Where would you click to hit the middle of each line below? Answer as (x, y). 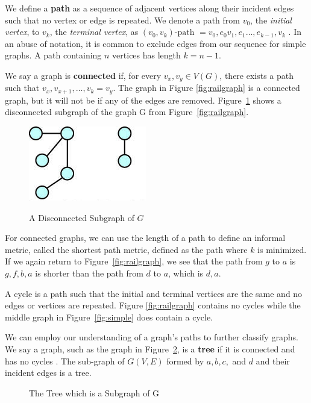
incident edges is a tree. (48, 373)
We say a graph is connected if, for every (83, 75)
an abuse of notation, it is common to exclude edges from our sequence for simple (155, 43)
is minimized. (282, 249)
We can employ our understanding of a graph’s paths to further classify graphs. (152, 337)
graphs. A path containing (53, 55)
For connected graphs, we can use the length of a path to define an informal (145, 238)
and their (273, 361)
